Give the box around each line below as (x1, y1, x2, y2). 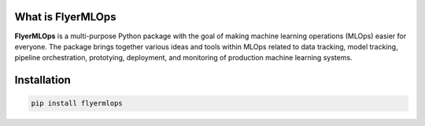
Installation (14, 74, 71, 87)
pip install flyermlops (31, 99, 124, 108)
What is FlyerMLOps (14, 10, 117, 23)
